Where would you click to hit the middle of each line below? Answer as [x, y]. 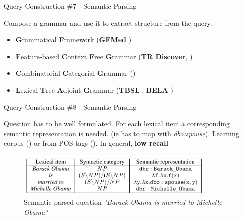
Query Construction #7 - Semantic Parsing [70, 6]
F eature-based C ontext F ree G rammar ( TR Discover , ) [104, 56]
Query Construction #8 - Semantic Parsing [70, 107]
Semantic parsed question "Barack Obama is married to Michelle [123, 202]
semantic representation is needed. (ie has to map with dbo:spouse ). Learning [121, 133]
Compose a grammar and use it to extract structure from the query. [108, 23]
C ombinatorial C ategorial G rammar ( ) [76, 73]
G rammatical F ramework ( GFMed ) [74, 40]
